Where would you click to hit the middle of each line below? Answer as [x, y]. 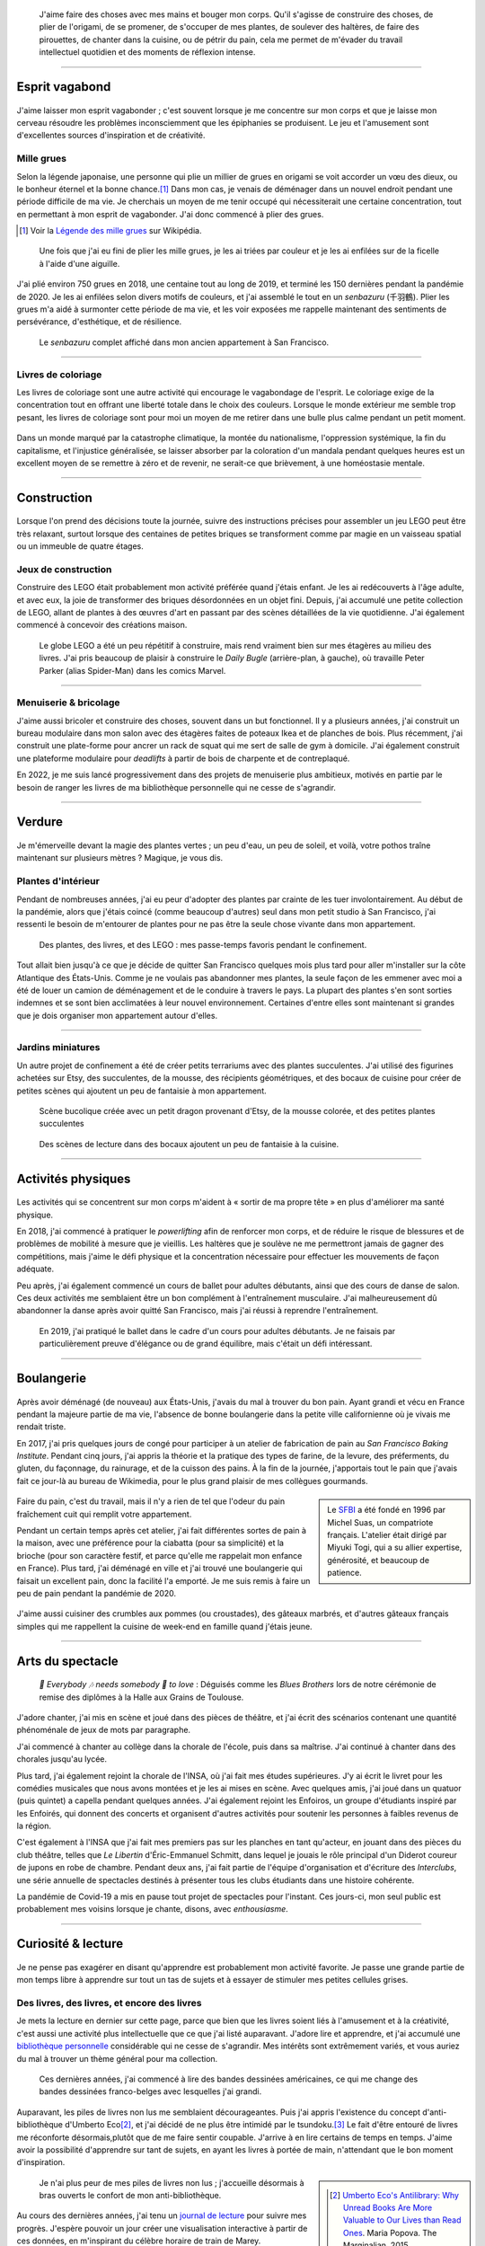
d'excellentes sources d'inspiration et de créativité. [111, 136]
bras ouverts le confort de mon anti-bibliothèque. [130, 2196]
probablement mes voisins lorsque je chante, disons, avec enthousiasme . [153, 1909]
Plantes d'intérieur [58, 881]
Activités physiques [74, 1178]
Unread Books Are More [388, 2208]
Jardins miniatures [58, 1048]
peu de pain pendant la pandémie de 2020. [97, 1593]
